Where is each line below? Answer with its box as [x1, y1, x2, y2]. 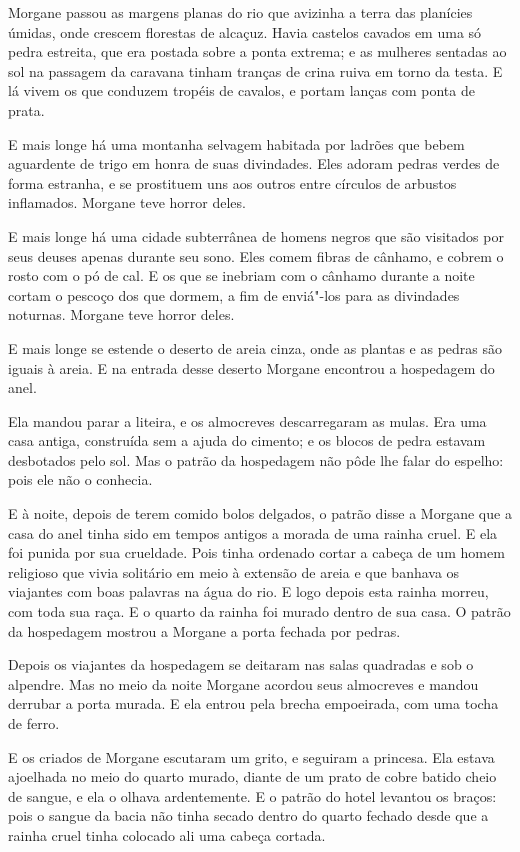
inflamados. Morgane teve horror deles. [8, 192, 246, 213]
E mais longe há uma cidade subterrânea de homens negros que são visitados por [8, 225, 504, 246]
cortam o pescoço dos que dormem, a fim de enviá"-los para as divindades [8, 284, 460, 305]
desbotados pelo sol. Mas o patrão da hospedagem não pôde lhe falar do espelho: [8, 449, 504, 470]
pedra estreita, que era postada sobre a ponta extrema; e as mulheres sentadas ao [8, 41, 507, 62]
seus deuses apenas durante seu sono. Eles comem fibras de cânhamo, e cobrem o [8, 245, 504, 266]
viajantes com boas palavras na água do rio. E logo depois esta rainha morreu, [8, 581, 489, 602]
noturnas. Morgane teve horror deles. [8, 304, 235, 325]
